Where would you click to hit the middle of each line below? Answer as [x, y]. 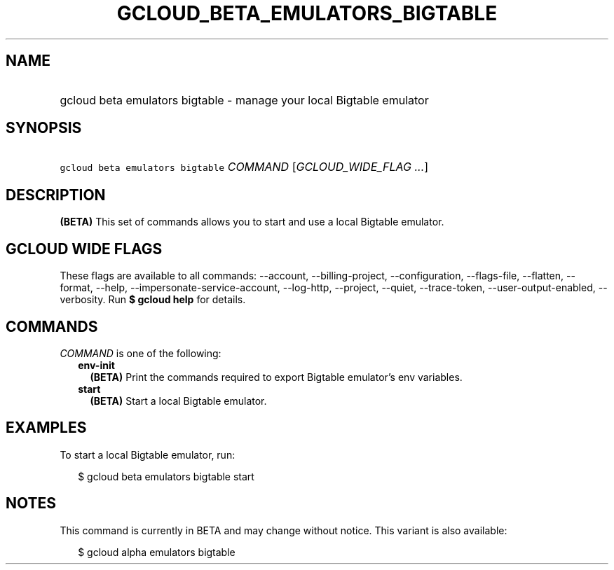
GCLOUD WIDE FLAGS [84, 249]
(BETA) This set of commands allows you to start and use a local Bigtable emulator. [252, 222]
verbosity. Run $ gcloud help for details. [153, 300]
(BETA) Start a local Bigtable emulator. [178, 401]
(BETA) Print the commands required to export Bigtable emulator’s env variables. [276, 377]
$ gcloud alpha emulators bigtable [157, 552]
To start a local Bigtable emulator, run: [148, 454]
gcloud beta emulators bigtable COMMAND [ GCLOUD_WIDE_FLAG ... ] [244, 167]
